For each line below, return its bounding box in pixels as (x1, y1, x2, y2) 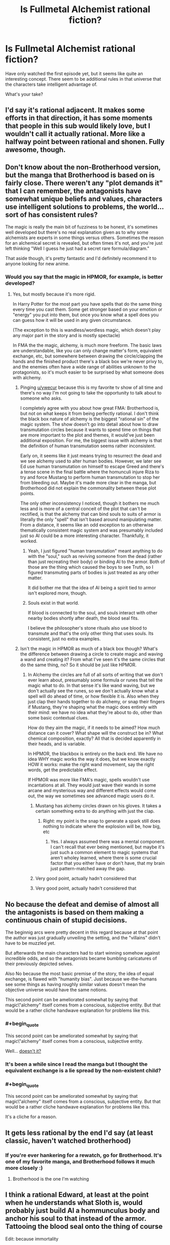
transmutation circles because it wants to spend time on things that (20, 427, 161, 433)
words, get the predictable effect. (27, 767, 98, 773)
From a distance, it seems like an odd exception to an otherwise (20, 522, 154, 528)
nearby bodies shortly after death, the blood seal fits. (27, 615, 139, 621)
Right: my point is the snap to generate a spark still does (43, 818, 161, 824)
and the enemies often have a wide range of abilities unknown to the (12, 364, 156, 370)
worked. (20, 538, 38, 544)
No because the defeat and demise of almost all (5, 900, 159, 908)
